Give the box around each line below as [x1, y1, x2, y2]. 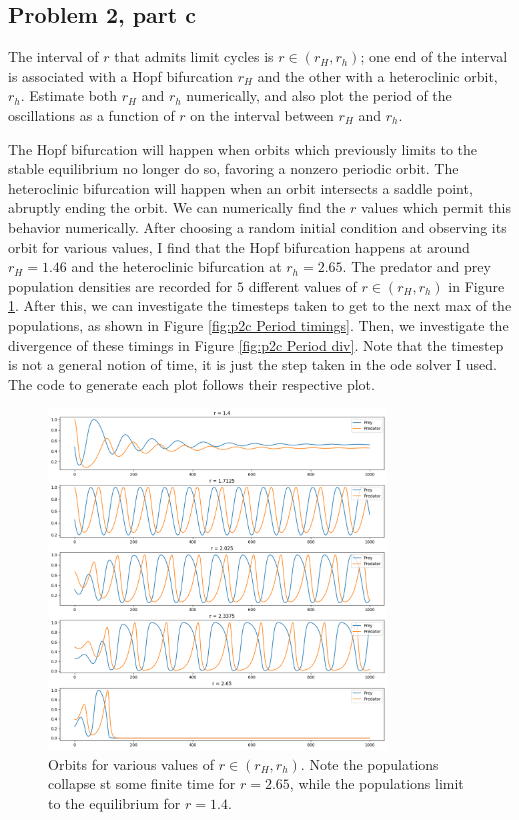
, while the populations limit [289, 773, 464, 794]
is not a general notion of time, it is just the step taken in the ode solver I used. [8, 354, 497, 375]
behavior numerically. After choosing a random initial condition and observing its [8, 216, 507, 237]
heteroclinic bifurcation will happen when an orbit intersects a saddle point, [8, 177, 473, 198]
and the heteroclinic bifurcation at [71, 256, 282, 277]
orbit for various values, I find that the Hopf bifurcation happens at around [8, 236, 470, 257]
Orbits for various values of [48, 753, 215, 774]
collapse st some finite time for [48, 773, 236, 794]
